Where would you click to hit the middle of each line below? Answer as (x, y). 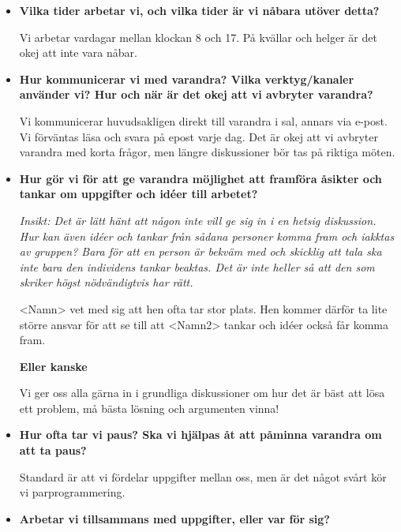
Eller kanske (53, 366)
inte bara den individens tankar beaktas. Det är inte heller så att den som (197, 266)
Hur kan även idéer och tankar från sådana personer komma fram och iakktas (207, 236)
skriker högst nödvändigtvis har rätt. (106, 282)
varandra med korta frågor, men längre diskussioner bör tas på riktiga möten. (207, 152)
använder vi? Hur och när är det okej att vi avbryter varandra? (196, 94)
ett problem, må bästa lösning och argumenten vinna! (149, 408)
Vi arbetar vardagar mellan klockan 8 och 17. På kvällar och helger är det (198, 37)
